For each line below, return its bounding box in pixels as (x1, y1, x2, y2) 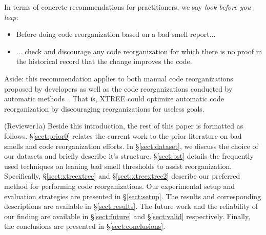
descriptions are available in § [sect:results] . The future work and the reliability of (4, 201, 258, 211)
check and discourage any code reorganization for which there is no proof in (25, 46, 262, 56)
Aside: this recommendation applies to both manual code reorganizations (4, 73, 233, 83)
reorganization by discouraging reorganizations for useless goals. (4, 103, 204, 114)
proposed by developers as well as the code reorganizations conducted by (4, 83, 233, 94)
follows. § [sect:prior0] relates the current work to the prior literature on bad (4, 130, 242, 141)
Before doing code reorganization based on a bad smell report (16, 29, 210, 39)
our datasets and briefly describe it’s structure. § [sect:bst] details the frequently (4, 151, 254, 161)
